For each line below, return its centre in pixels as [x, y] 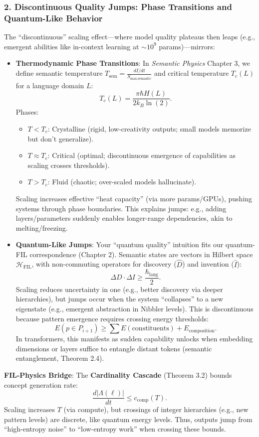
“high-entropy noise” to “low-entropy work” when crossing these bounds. [115, 429]
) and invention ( [208, 264]
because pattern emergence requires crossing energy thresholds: [112, 318]
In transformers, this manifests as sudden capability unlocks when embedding [134, 339]
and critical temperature [192, 73]
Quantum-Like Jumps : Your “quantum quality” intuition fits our [120, 244]
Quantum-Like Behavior [53, 18]
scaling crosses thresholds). [69, 165]
